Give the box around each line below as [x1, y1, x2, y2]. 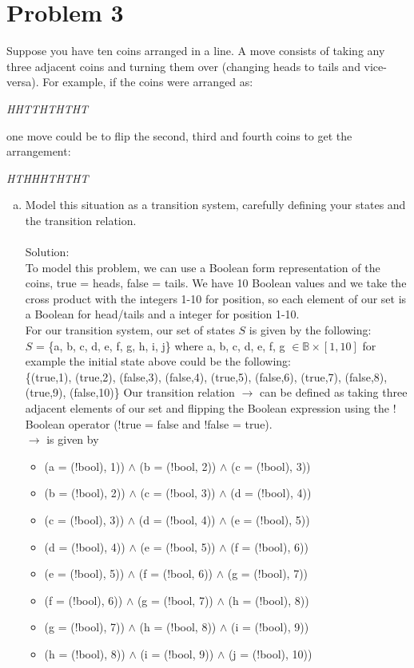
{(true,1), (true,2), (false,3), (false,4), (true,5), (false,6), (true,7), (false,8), [25, 368, 388, 385]
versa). [6, 73, 39, 90]
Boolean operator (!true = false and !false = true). [25, 415, 273, 432]
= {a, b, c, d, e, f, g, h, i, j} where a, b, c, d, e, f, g [36, 337, 285, 354]
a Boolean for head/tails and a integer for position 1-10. [25, 306, 300, 322]
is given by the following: [249, 322, 372, 338]
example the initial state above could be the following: [25, 353, 291, 370]
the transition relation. [25, 211, 137, 228]
